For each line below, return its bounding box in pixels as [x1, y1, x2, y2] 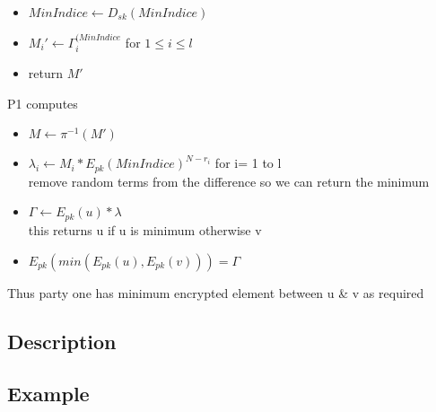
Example [7, 380, 90, 408]
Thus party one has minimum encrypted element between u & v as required [7, 283, 424, 302]
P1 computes [7, 93, 78, 112]
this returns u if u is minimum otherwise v [28, 220, 262, 239]
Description [7, 327, 117, 355]
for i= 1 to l [214, 153, 282, 172]
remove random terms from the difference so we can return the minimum [28, 171, 430, 190]
